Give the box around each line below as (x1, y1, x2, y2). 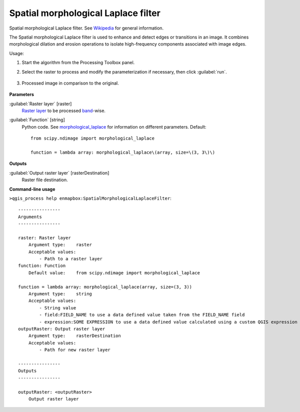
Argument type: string (28, 291, 92, 297)
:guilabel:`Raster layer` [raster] (9, 101, 72, 107)
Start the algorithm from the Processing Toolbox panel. (21, 60, 135, 66)
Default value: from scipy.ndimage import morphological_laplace (28, 270, 200, 275)
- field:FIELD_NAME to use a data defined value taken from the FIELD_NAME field (39, 312, 245, 318)
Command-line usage (9, 186, 55, 192)
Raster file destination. (21, 177, 68, 183)
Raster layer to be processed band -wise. (21, 108, 106, 114)
